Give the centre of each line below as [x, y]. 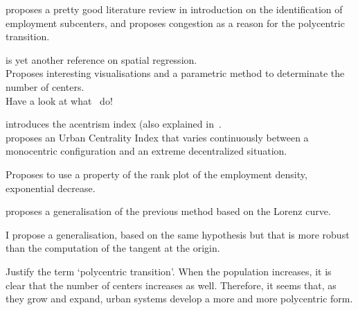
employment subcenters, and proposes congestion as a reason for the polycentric [175, 23]
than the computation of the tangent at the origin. [113, 248]
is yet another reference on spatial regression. [101, 59]
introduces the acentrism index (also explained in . [114, 124]
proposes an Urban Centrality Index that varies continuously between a [157, 137]
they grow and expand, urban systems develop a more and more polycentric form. [179, 299]
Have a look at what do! [59, 100]
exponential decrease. [51, 188]
